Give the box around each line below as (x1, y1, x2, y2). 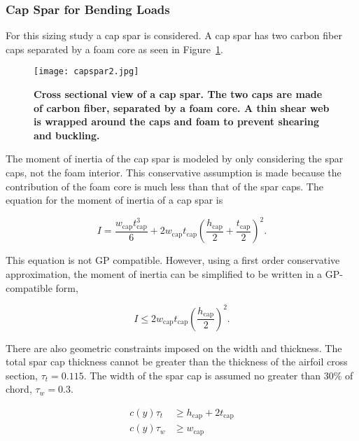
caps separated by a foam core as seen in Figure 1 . (6, 41, 223, 56)
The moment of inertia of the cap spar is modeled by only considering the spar (6, 151, 344, 166)
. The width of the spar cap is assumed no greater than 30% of (83, 367, 353, 382)
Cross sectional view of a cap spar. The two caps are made (34, 87, 323, 101)
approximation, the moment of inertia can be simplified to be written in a (6, 266, 323, 281)
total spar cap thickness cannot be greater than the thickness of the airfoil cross (6, 354, 348, 369)
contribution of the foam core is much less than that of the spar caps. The (6, 178, 323, 193)
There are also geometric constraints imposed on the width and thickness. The (6, 340, 342, 355)
